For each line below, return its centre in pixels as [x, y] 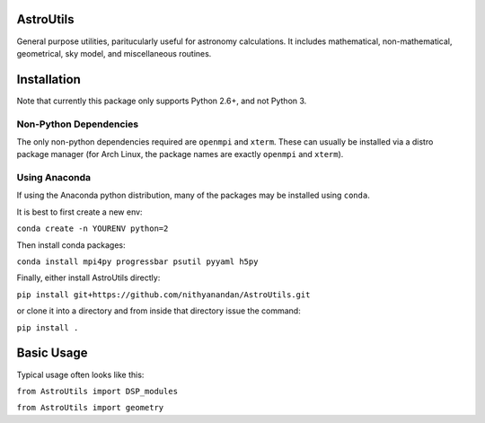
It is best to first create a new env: [79, 212]
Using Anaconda [54, 178]
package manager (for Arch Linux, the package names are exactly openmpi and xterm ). [180, 154]
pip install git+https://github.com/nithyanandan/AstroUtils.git [163, 295]
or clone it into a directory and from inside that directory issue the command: [159, 311]
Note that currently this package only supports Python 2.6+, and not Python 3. [162, 101]
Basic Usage [52, 353]
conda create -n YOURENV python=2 [93, 229]
